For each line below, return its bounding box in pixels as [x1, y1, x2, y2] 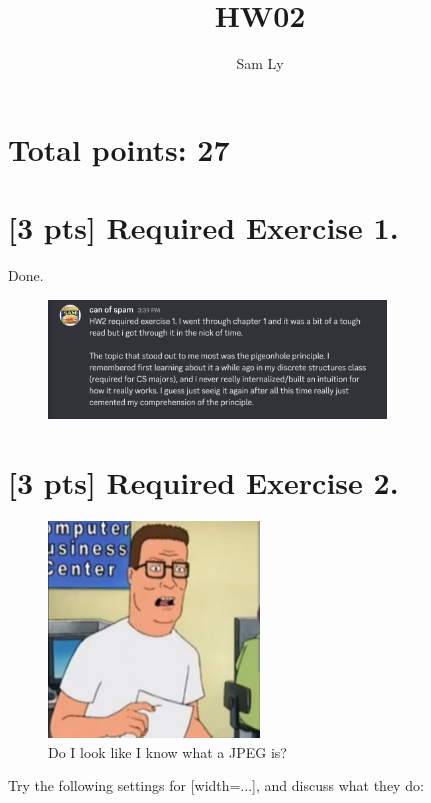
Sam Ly [236, 53, 284, 74]
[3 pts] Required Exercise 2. [8, 461, 399, 502]
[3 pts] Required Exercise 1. [8, 207, 399, 248]
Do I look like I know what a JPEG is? [48, 741, 287, 762]
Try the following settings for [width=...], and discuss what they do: [8, 775, 424, 796]
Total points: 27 [8, 128, 230, 169]
